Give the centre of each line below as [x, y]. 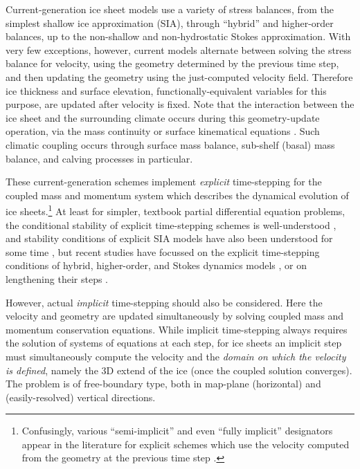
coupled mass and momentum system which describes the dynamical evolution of [177, 195]
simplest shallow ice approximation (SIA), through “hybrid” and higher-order [170, 22]
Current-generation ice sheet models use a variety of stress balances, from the [170, 9]
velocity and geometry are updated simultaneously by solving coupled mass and [175, 316]
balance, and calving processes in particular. [99, 158]
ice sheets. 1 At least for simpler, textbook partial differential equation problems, [175, 210]
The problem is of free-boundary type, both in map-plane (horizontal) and [163, 384]
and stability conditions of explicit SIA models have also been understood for [169, 238]
